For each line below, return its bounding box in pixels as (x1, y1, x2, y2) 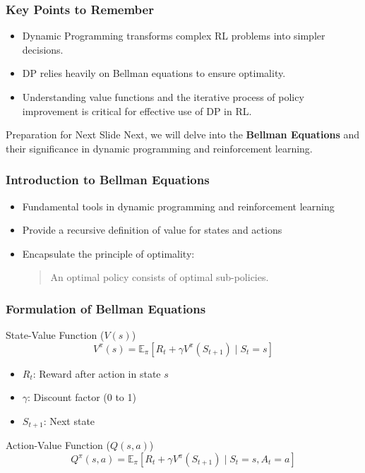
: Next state (43, 413, 95, 428)
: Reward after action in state (32, 366, 161, 381)
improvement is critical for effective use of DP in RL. (22, 103, 252, 118)
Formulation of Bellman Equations (6, 299, 206, 317)
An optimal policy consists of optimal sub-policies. (50, 270, 269, 285)
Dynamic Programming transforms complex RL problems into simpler (22, 28, 325, 43)
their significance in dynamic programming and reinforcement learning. (6, 140, 313, 155)
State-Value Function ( (6, 328, 104, 342)
